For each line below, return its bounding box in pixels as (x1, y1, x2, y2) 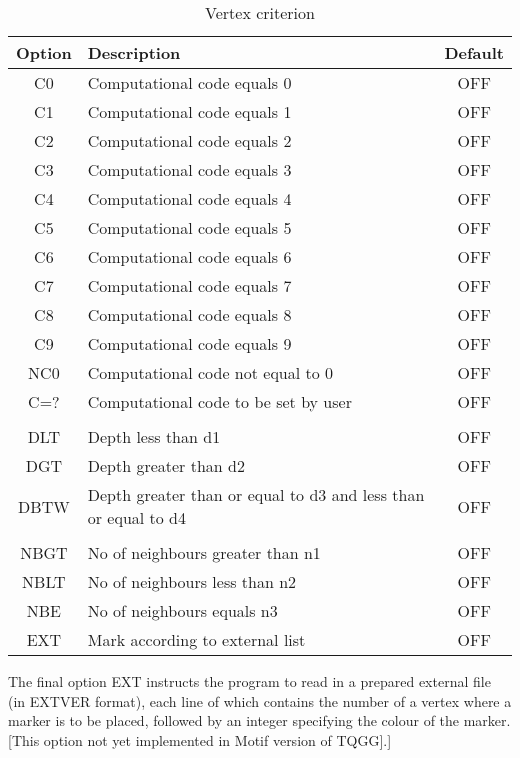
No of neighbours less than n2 (87, 570, 297, 593)
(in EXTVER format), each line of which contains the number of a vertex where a (8, 690, 512, 711)
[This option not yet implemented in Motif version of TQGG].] (8, 729, 392, 750)
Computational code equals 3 (87, 158, 292, 181)
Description (87, 41, 181, 64)
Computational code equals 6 (87, 245, 292, 268)
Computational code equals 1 (87, 100, 292, 123)
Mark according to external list (87, 628, 306, 651)
